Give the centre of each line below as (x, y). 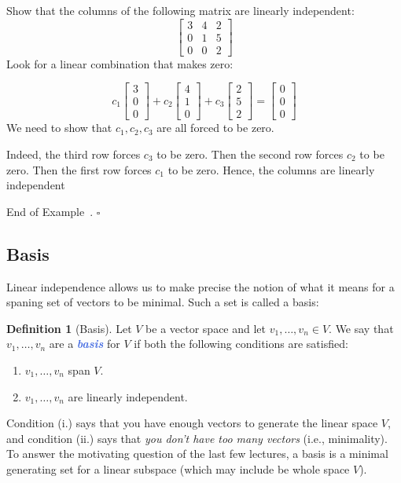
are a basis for (85, 344)
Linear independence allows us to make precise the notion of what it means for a (200, 286)
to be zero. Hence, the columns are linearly (271, 169)
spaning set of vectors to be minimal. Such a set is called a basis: (163, 302)
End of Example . (50, 211)
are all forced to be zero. (215, 128)
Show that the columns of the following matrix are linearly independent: (180, 10)
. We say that (361, 328)
